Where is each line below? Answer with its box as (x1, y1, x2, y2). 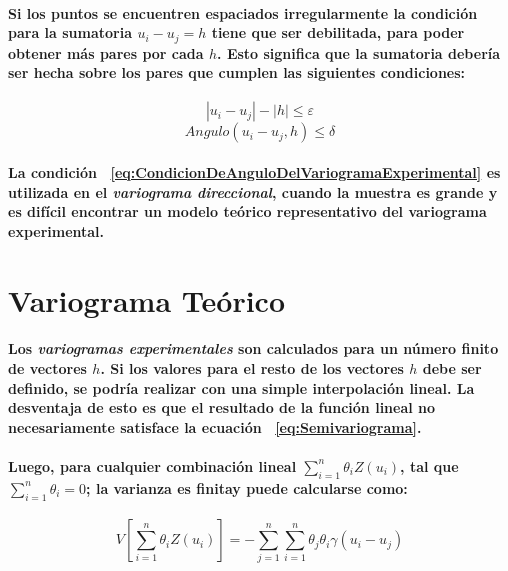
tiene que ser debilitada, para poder (211, 22, 465, 43)
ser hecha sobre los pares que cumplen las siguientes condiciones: (8, 62, 466, 83)
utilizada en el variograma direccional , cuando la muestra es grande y (8, 181, 498, 202)
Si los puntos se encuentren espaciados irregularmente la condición (8, 2, 478, 23)
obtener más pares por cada (8, 42, 204, 63)
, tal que (400, 455, 459, 476)
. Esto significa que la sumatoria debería (217, 42, 501, 63)
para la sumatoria (8, 22, 133, 43)
